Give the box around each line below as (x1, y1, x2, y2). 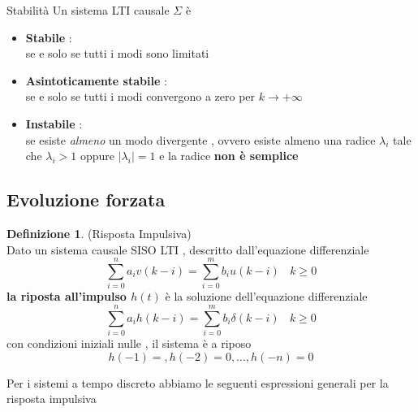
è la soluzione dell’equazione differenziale (165, 288, 368, 305)
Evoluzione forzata (6, 187, 166, 212)
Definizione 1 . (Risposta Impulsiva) (6, 224, 192, 241)
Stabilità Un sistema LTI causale (6, 2, 170, 18)
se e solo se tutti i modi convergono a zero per (25, 88, 256, 105)
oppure (80, 147, 115, 164)
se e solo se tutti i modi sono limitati (25, 45, 209, 62)
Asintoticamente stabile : (25, 72, 167, 89)
